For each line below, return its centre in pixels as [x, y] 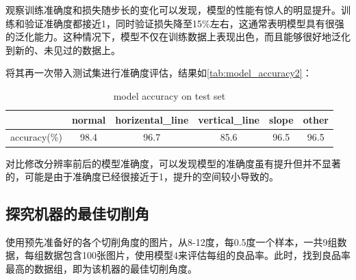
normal [89, 119]
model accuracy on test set [169, 95]
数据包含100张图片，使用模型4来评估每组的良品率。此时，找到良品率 [197, 255]
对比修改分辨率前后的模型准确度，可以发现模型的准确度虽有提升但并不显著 [173, 163]
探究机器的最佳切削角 [77, 213]
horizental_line [152, 119]
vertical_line [229, 119]
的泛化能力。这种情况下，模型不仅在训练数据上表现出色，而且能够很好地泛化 [178, 37]
